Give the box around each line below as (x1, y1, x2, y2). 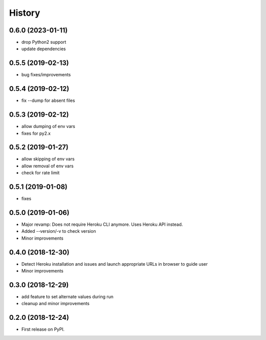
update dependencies (21, 46, 66, 52)
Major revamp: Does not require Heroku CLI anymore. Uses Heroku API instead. (21, 221, 183, 227)
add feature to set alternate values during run (21, 294, 114, 300)
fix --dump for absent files (21, 97, 75, 103)
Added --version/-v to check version (21, 228, 96, 234)
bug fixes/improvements (21, 72, 71, 78)
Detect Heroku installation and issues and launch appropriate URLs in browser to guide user (21, 261, 208, 267)
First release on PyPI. (21, 326, 65, 332)
